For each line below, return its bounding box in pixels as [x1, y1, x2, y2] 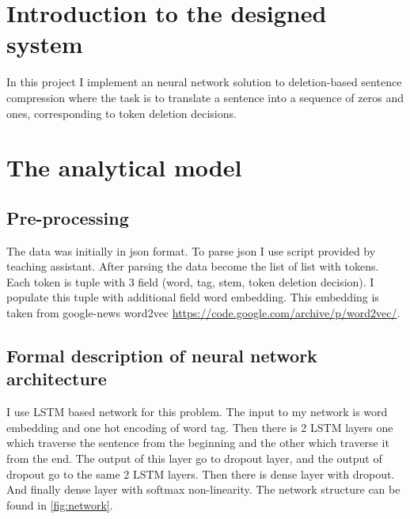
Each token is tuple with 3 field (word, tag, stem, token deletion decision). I [6, 273, 374, 290]
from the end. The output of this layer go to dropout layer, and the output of [6, 450, 382, 467]
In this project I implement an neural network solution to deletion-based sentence [6, 74, 402, 90]
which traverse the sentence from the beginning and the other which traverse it [6, 434, 389, 451]
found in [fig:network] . [6, 496, 113, 513]
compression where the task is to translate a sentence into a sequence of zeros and [6, 89, 404, 105]
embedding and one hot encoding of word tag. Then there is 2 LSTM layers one [6, 419, 393, 435]
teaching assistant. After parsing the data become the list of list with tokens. [6, 258, 379, 275]
